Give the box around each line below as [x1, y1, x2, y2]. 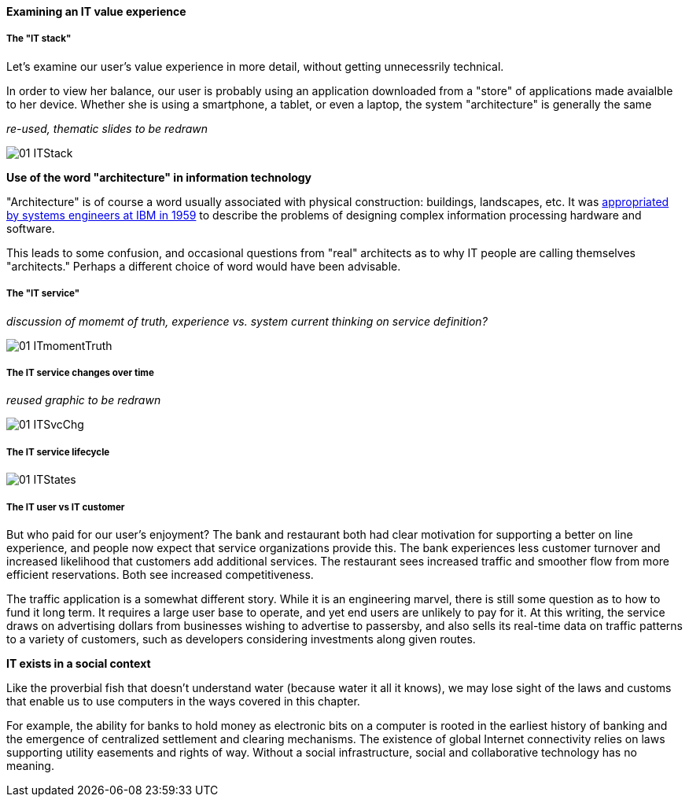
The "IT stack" [6, 33, 72, 45]
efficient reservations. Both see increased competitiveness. [6, 567, 314, 581]
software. [6, 221, 55, 235]
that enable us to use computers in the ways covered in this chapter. [6, 694, 360, 708]
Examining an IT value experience [6, 5, 186, 18]
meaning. [6, 758, 54, 772]
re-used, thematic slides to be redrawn [6, 121, 208, 135]
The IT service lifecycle [6, 446, 110, 458]
